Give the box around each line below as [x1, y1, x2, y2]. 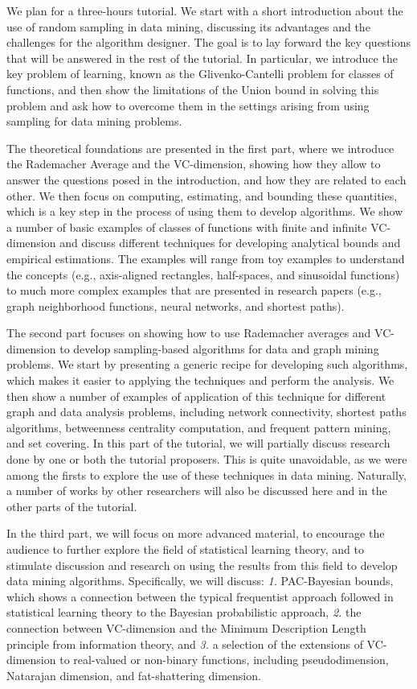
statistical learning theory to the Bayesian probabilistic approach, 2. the [6, 604, 362, 621]
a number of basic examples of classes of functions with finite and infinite [6, 218, 367, 235]
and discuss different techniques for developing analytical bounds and [59, 234, 401, 251]
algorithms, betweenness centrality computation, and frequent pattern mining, [6, 419, 391, 435]
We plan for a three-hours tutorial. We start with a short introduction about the [6, 2, 403, 19]
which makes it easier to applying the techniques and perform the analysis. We [6, 372, 395, 389]
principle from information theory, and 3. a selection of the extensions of [6, 635, 363, 652]
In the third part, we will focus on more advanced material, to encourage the [6, 525, 385, 542]
